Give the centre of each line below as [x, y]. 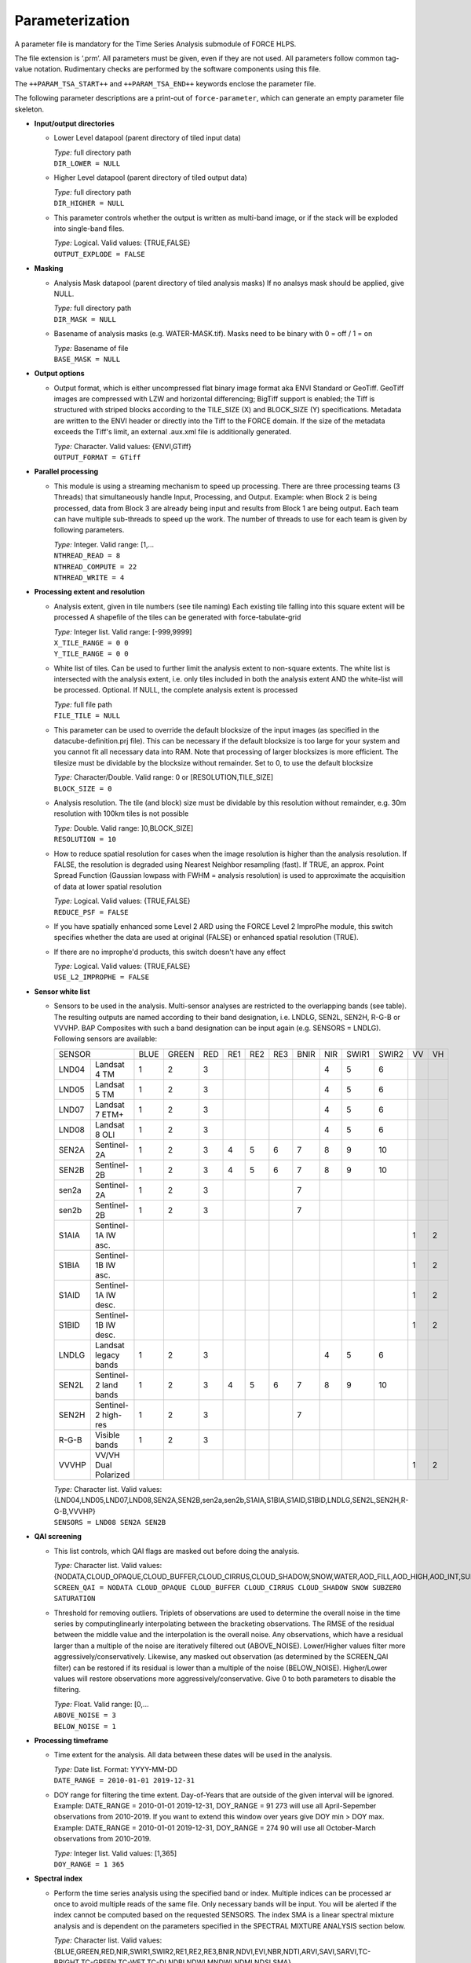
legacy [107, 1354]
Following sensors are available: [105, 1039]
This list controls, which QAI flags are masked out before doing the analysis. [177, 1551]
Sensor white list [62, 991]
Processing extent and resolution [89, 592]
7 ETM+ [110, 1114]
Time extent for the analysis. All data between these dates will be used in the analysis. [193, 1755]
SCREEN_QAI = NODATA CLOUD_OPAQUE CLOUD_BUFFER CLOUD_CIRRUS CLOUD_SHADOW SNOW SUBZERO [228, 1587]
